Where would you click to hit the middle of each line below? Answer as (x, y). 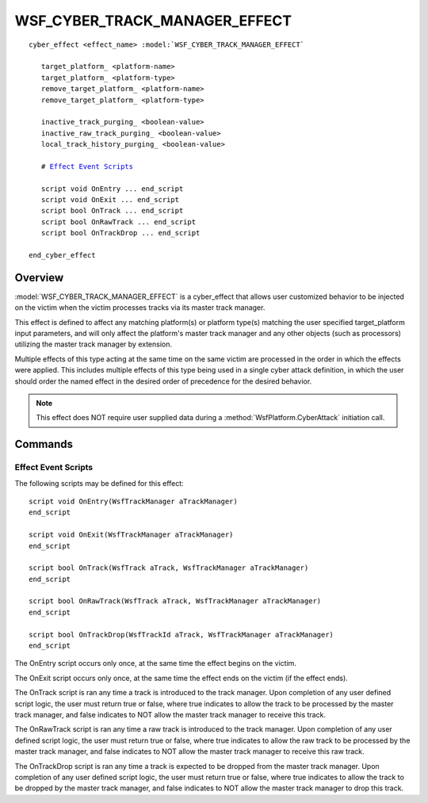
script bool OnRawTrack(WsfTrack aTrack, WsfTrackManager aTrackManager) (175, 601)
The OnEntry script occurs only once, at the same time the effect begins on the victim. (156, 663)
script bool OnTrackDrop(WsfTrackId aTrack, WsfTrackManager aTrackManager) (182, 635)
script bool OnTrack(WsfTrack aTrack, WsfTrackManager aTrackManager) (169, 568)
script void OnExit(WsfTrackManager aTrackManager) (131, 535)
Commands (44, 444)
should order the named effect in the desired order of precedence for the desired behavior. (163, 381)
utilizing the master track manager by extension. (94, 344)
